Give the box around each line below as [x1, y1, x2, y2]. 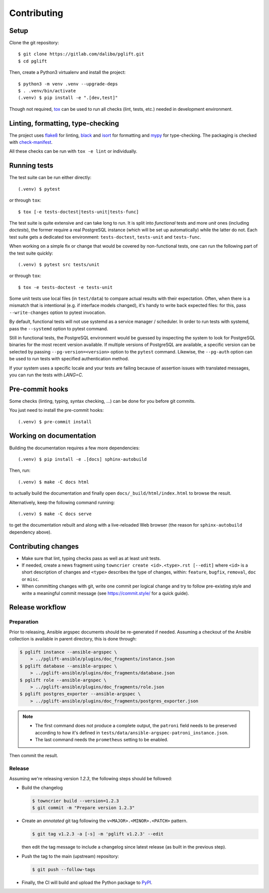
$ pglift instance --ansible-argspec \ [19, 649, 117, 655]
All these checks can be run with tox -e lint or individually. [9, 148, 137, 154]
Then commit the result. [9, 753, 58, 759]
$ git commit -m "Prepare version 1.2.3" [32, 805, 135, 811]
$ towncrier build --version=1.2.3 [32, 798, 119, 804]
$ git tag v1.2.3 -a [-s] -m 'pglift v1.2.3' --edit [32, 831, 164, 837]
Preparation [9, 618, 39, 625]
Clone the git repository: [9, 40, 59, 46]
